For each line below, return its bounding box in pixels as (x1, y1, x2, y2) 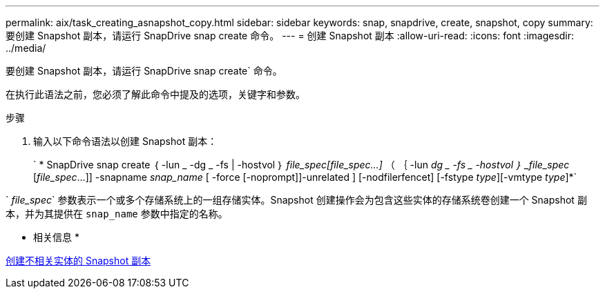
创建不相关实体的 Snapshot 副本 (6, 255, 151, 266)
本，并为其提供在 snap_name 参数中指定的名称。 (6, 208, 228, 219)
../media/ (6, 42, 46, 54)
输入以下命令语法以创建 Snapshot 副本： (33, 135, 218, 147)
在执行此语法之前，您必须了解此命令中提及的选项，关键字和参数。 (6, 88, 305, 100)
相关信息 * (33, 231, 79, 243)
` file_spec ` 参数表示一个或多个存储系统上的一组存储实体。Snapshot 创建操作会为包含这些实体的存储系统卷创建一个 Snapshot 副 (6, 194, 587, 206)
